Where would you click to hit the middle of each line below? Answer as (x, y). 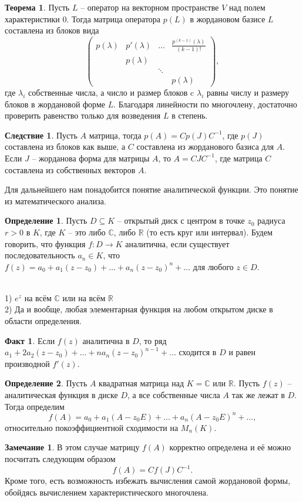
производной (27, 363)
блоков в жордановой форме (55, 104)
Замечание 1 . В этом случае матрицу (72, 447)
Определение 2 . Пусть (46, 383)
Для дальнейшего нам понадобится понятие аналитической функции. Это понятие (151, 189)
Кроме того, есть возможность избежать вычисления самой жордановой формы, (148, 480)
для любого (213, 266)
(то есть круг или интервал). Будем (210, 232)
